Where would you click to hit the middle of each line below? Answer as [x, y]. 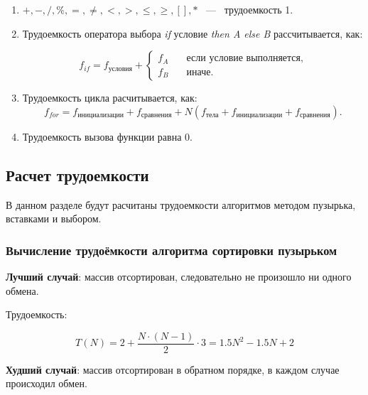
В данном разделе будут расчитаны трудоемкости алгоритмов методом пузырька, [181, 204]
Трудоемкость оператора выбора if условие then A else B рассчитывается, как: [193, 33]
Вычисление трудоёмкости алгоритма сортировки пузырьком [172, 250]
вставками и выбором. [54, 218]
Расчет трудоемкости [77, 174]
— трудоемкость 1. [250, 9]
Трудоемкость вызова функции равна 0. [107, 136]
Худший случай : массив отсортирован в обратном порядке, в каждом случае [173, 369]
